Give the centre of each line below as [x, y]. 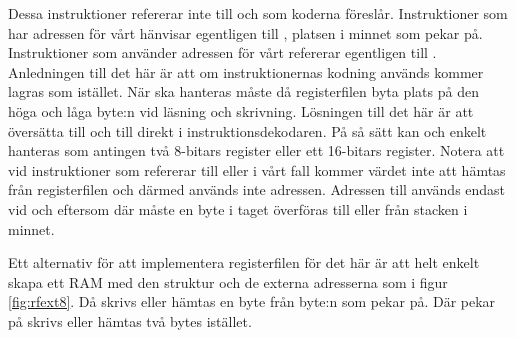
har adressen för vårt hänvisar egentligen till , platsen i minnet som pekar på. [245, 32]
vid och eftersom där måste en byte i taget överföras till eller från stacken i [238, 208]
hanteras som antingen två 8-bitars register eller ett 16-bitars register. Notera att [256, 150]
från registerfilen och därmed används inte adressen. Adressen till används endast [257, 189]
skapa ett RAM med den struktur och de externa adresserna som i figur [228, 281]
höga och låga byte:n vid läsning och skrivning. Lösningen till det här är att [241, 110]
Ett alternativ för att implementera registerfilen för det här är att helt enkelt [244, 262]
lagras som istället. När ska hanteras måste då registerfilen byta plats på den [243, 91]
